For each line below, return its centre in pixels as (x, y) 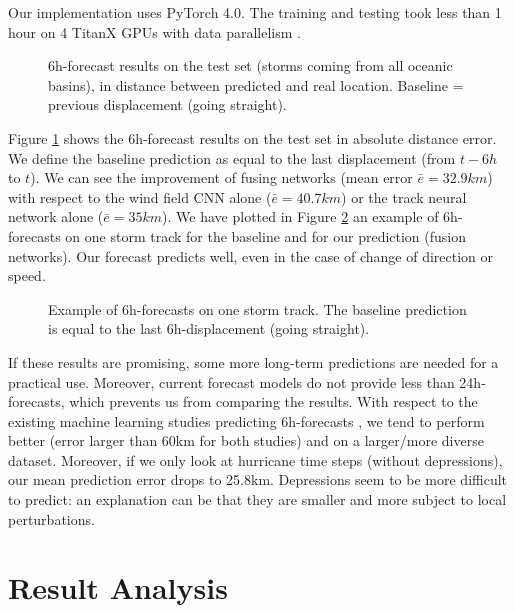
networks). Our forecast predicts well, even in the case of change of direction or (251, 255)
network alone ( (56, 216)
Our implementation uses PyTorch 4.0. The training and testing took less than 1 (255, 12)
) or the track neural (404, 196)
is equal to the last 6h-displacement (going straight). (209, 328)
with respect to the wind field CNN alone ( (140, 196)
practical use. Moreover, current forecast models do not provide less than (231, 381)
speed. (27, 275)
